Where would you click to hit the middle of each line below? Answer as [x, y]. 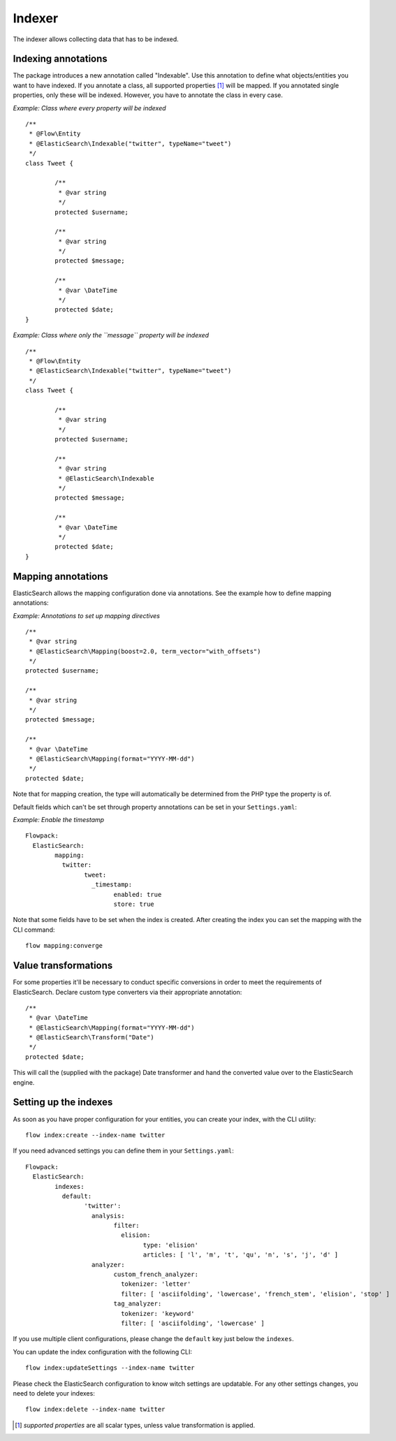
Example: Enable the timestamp [59, 819]
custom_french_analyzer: [156, 1274]
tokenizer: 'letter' [156, 1284]
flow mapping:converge [64, 946]
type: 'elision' [171, 1245]
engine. [24, 1082]
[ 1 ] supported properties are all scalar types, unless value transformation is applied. [135, 1425]
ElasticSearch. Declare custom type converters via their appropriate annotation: [127, 992]
